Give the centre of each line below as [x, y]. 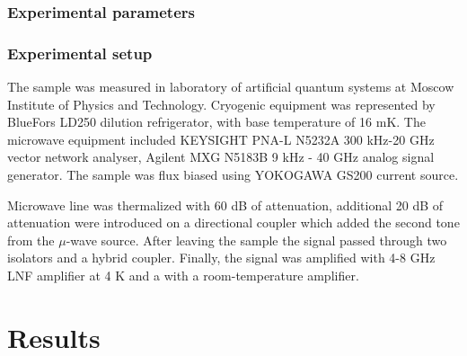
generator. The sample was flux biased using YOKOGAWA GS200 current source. [233, 175]
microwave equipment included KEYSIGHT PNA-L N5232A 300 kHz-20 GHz [221, 139]
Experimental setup [80, 53]
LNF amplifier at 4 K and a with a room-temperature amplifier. [183, 275]
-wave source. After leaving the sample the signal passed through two [256, 240]
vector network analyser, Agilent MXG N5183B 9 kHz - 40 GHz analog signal [221, 157]
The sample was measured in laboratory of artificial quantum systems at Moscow [231, 87]
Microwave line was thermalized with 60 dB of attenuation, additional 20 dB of [225, 205]
